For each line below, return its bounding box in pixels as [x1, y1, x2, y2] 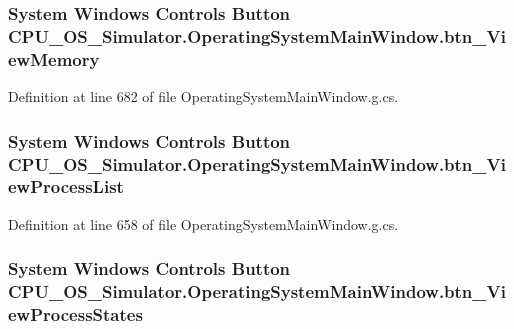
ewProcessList [8, 174, 124, 199]
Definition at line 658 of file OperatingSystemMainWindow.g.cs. [8, 213, 399, 234]
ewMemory [8, 46, 100, 71]
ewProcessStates [8, 302, 143, 327]
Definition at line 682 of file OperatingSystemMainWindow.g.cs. [8, 86, 399, 107]
